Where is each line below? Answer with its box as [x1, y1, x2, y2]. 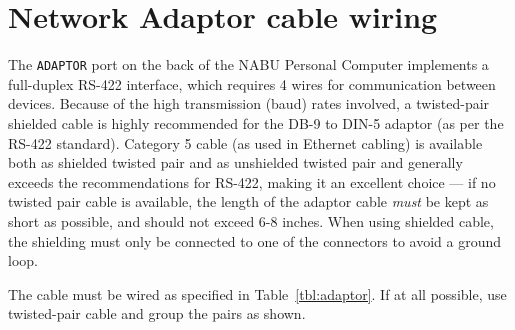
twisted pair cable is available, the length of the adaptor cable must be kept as [8, 191, 489, 212]
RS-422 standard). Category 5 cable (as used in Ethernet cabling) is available [8, 132, 483, 153]
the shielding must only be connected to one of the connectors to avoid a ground [8, 230, 502, 251]
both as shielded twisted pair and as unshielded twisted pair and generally [8, 152, 463, 173]
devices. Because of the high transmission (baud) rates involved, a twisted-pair [8, 93, 490, 114]
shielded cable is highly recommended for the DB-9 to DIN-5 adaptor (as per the [8, 112, 504, 133]
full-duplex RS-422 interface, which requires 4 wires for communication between [8, 73, 496, 94]
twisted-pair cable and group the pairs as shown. [8, 303, 306, 324]
